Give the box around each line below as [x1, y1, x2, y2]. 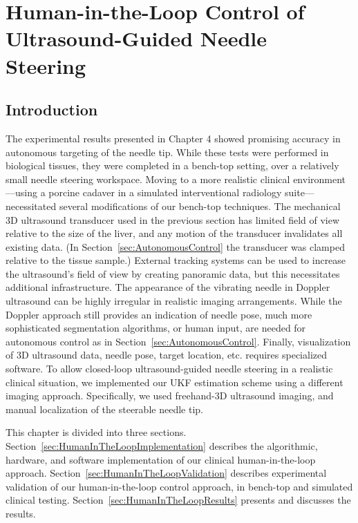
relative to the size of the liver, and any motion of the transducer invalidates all [6, 226, 343, 240]
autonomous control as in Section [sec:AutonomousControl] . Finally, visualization [6, 334, 351, 348]
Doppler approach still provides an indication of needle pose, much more [6, 307, 312, 321]
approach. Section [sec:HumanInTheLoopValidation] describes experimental [6, 466, 327, 480]
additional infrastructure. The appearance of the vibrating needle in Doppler [6, 280, 330, 294]
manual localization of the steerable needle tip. [6, 401, 203, 416]
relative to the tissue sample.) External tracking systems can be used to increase [6, 253, 346, 267]
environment [293, 171, 346, 186]
